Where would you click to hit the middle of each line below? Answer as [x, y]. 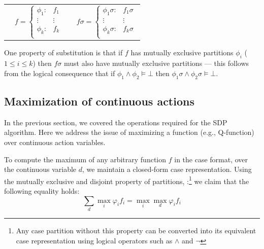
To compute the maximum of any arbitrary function [85, 159]
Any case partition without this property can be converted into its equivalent [136, 230]
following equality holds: [42, 191]
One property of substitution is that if [63, 52]
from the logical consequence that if [60, 73]
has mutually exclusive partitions [182, 52]
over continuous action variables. [55, 142]
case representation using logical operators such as [94, 240]
